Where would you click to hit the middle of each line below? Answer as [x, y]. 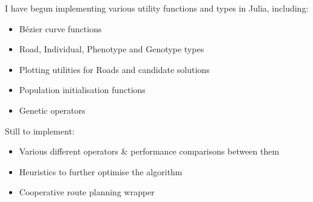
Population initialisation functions [82, 90]
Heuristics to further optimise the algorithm [101, 171]
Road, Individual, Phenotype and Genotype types [112, 49]
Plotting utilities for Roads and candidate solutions [114, 69]
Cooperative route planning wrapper [87, 192]
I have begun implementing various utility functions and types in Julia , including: [157, 8]
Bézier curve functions [60, 28]
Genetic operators [52, 110]
